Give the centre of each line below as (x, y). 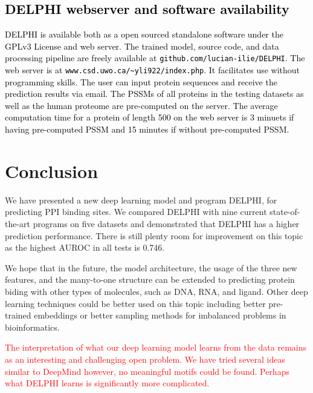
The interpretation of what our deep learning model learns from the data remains (156, 347)
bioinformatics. (32, 327)
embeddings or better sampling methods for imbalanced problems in (160, 315)
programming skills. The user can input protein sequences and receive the (141, 81)
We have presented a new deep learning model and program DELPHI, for (141, 200)
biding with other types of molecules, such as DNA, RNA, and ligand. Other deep (156, 291)
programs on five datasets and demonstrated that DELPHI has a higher (166, 223)
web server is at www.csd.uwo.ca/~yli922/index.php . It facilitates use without (153, 70)
